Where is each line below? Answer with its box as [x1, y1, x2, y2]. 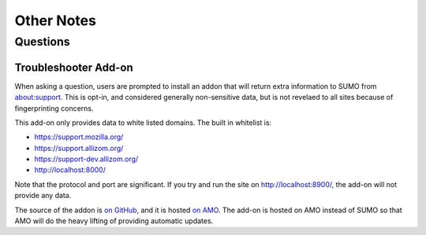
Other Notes [14, 12, 96, 29]
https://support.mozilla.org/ [34, 132, 124, 141]
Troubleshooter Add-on [14, 61, 133, 74]
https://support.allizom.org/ [34, 143, 124, 152]
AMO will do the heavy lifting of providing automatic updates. [14, 216, 214, 226]
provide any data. [14, 191, 72, 200]
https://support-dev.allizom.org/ [34, 154, 139, 164]
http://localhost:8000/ [34, 165, 106, 174]
